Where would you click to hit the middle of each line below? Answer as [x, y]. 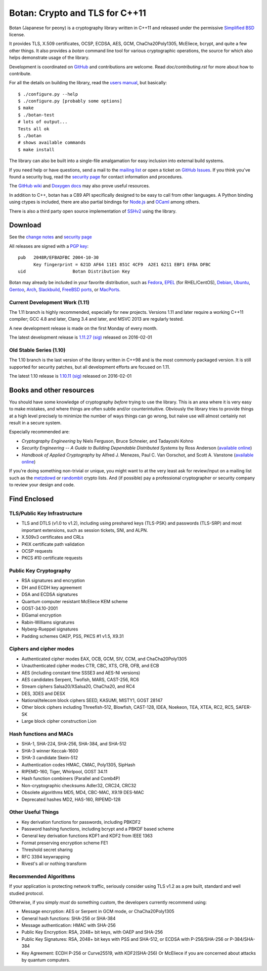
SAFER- [244, 707]
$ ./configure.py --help [48, 94]
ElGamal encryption [42, 615]
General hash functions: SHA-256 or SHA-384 [68, 918]
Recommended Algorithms [42, 876]
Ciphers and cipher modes [42, 649]
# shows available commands [52, 143]
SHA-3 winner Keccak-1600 [50, 750]
